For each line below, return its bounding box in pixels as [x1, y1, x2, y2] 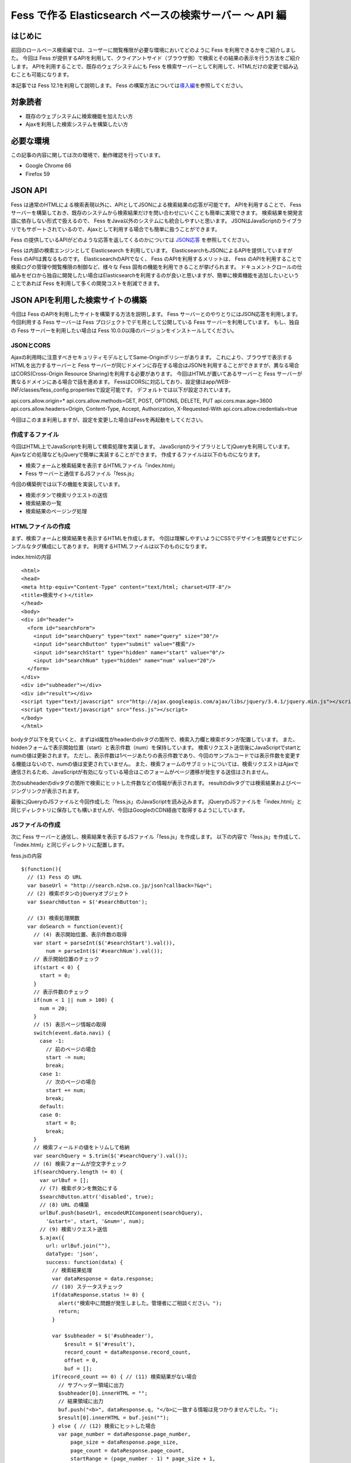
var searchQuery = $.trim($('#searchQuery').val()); [33, 1152, 188, 1159]
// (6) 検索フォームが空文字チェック [33, 1160, 127, 1167]
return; [58, 1308, 80, 1315]
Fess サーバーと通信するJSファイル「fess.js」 [25, 470, 137, 477]
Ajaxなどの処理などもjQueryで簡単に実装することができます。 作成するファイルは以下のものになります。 [11, 451, 263, 458]
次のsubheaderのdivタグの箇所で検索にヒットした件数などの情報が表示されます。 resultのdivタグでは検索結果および [11, 779, 291, 787]
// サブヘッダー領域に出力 [58, 1382, 124, 1388]
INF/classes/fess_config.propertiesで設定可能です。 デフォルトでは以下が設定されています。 [11, 386, 234, 393]
